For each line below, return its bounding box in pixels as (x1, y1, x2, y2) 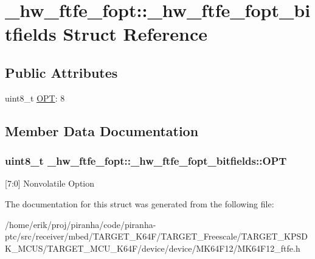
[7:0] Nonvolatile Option (5, 177, 95, 190)
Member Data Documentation (5, 121, 199, 140)
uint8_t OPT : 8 (5, 91, 65, 104)
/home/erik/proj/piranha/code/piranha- (5, 218, 156, 230)
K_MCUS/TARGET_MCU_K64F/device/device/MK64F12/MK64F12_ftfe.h (5, 241, 300, 254)
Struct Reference (63, 21, 208, 46)
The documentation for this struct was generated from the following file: (5, 197, 274, 210)
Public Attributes (5, 63, 118, 81)
